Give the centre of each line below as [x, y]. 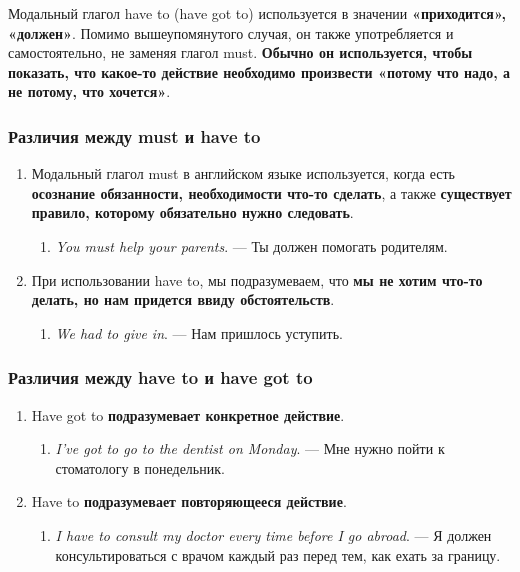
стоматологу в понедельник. [140, 467]
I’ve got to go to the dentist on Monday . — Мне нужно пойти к [250, 448]
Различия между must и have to [134, 135]
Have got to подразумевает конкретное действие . [188, 414]
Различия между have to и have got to [160, 377]
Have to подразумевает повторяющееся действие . [189, 501]
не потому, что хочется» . [89, 91]
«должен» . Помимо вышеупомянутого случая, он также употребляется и [231, 32]
